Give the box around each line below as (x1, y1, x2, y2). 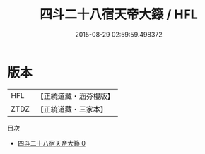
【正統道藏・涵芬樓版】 (36, 91, 115, 101)
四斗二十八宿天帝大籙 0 (17, 138, 86, 147)
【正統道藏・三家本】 (36, 104, 108, 114)
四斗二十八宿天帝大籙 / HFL (40, 6, 198, 23)
